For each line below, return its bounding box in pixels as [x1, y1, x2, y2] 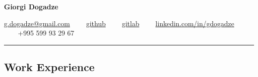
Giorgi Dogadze [4, 1, 59, 11]
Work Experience [4, 59, 95, 75]
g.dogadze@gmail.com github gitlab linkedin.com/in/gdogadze [4, 18, 235, 28]
